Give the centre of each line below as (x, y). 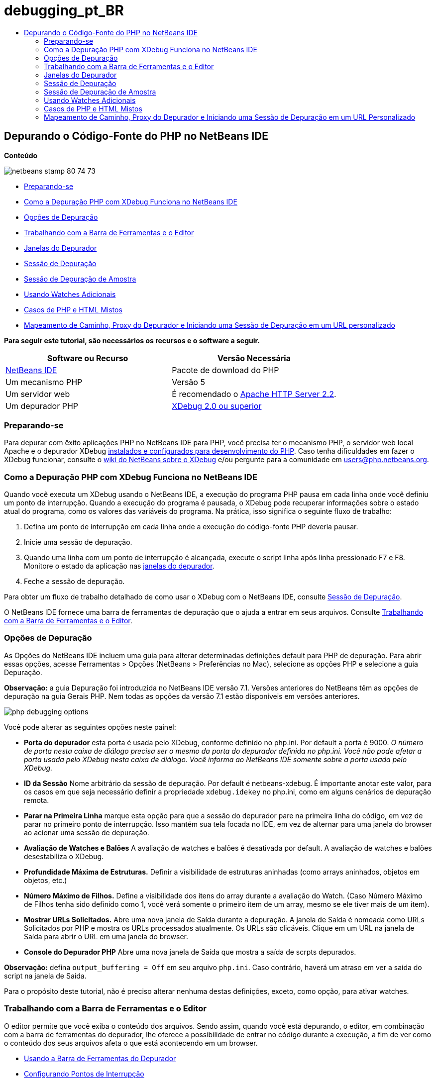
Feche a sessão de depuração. (74, 582)
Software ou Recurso (88, 358)
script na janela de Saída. (45, 976)
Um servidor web (38, 394)
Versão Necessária (254, 358)
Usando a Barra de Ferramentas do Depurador (100, 1058)
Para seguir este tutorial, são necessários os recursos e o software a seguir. (132, 340)
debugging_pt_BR (64, 10)
